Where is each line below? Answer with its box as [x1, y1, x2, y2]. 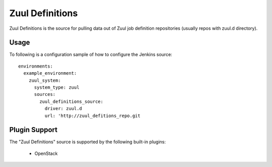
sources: [34, 91, 56, 97]
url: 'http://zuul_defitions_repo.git [44, 113, 141, 119]
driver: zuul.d [44, 106, 83, 112]
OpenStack [34, 150, 58, 156]
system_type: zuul [34, 85, 80, 90]
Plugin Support [9, 126, 58, 134]
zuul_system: [28, 77, 61, 83]
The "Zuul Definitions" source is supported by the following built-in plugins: [9, 139, 166, 145]
